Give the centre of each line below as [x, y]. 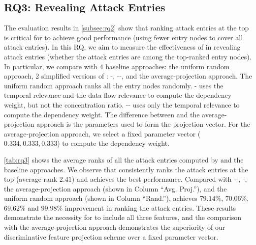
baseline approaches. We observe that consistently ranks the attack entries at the [126, 169]
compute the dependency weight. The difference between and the [102, 114]
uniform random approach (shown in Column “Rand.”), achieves [101, 198]
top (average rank [31, 179]
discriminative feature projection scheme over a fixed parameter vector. [111, 236]
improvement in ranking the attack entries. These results [150, 207]
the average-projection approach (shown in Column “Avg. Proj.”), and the [115, 188]
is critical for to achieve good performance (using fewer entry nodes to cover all [124, 37]
